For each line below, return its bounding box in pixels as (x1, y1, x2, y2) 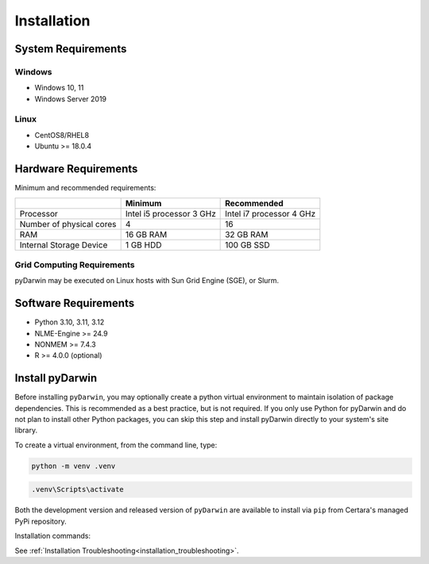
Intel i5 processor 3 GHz (125, 208, 216, 219)
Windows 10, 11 (34, 83, 84, 93)
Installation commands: (14, 531, 91, 541)
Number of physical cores (19, 218, 117, 229)
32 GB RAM (225, 228, 269, 240)
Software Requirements (14, 297, 135, 310)
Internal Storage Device (19, 239, 108, 250)
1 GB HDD (125, 239, 162, 250)
